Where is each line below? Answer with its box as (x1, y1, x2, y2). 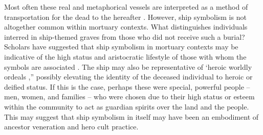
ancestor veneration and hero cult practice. (4, 121, 139, 132)
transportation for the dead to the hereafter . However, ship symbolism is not (4, 11, 247, 22)
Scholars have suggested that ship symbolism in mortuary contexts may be (4, 41, 238, 52)
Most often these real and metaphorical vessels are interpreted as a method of (4, 2, 248, 12)
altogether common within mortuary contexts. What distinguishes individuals (4, 21, 248, 32)
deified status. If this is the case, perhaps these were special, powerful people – (4, 81, 250, 92)
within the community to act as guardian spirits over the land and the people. (4, 101, 249, 112)
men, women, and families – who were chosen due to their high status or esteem (4, 91, 255, 102)
